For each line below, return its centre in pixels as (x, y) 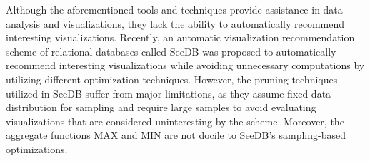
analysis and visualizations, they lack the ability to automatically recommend (175, 23)
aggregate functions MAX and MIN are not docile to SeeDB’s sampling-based (176, 135)
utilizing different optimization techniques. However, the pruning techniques (172, 79)
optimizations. (37, 149)
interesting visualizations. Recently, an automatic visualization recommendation (180, 37)
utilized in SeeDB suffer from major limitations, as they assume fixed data (169, 93)
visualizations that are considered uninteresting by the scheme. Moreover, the (175, 121)
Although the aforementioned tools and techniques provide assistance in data (174, 9)
